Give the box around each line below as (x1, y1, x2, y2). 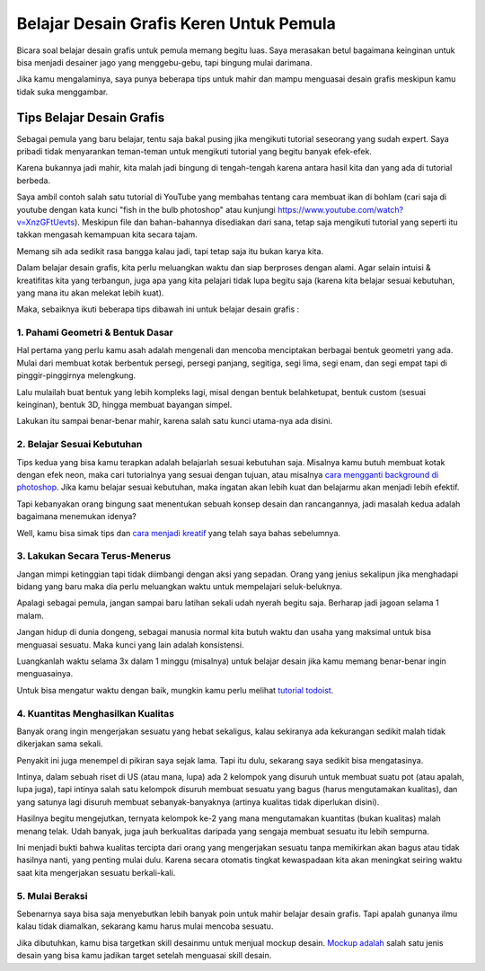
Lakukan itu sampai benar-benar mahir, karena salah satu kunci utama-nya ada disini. (16, 416, 333, 427)
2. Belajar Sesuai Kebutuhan (16, 438, 143, 451)
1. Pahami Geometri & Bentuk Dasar (16, 326, 174, 339)
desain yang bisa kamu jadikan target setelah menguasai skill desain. (16, 950, 272, 961)
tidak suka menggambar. (16, 86, 109, 97)
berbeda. (16, 175, 51, 186)
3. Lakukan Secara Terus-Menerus (16, 550, 172, 562)
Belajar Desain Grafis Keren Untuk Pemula (16, 13, 337, 33)
